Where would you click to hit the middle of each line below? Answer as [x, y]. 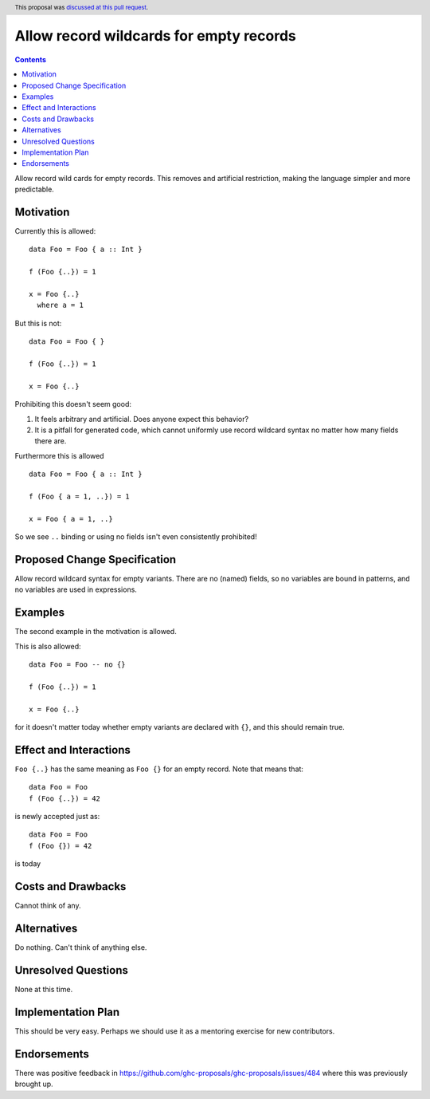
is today [28, 864]
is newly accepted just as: [57, 817]
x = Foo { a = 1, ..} [71, 519]
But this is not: [38, 323]
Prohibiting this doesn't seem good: [73, 404]
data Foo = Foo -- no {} [77, 665]
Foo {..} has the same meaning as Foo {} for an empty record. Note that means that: [159, 769]
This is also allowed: [48, 646]
